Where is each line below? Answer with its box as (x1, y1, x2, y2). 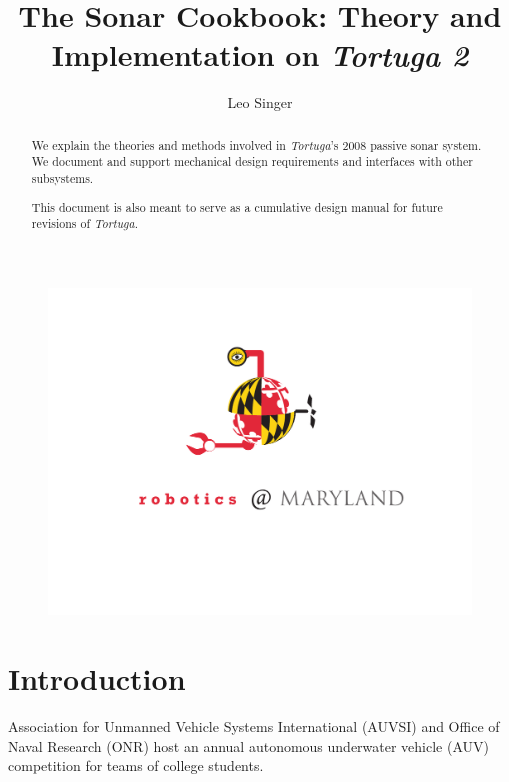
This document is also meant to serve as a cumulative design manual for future (31, 198, 443, 215)
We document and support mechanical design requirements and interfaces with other (31, 153, 473, 170)
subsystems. (31, 170, 94, 187)
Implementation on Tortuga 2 (51, 34, 469, 76)
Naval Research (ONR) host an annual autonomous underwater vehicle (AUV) (8, 735, 489, 756)
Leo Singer (227, 92, 293, 113)
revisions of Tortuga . (31, 215, 138, 232)
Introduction (8, 658, 186, 699)
